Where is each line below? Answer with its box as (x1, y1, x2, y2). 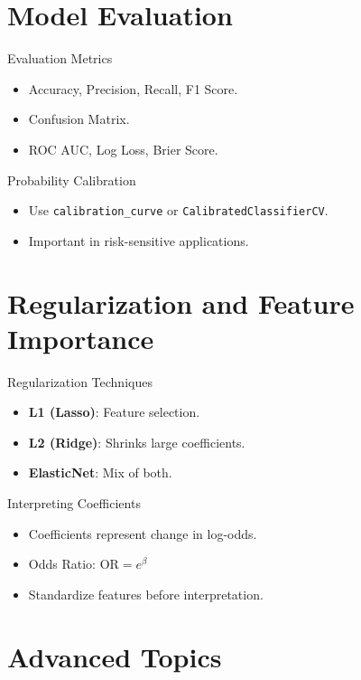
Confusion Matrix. (28, 109, 130, 128)
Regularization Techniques (7, 372, 153, 391)
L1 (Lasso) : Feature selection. (28, 402, 200, 421)
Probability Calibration (7, 170, 136, 189)
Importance (7, 319, 154, 356)
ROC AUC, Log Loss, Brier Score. (28, 139, 218, 158)
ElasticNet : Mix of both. (28, 463, 172, 482)
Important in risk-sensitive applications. (28, 231, 249, 250)
